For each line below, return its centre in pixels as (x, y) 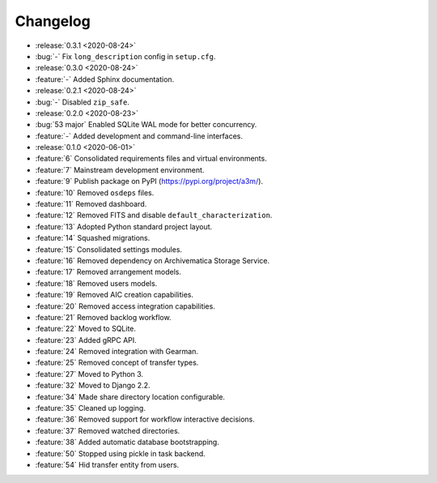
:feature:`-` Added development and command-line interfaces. (139, 136)
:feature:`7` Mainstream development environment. (120, 169)
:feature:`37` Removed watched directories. (108, 430)
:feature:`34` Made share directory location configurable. (130, 396)
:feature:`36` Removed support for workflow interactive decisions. (145, 419)
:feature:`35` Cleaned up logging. (90, 408)
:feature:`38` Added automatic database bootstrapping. (127, 442)
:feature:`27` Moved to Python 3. (89, 374)
